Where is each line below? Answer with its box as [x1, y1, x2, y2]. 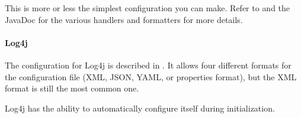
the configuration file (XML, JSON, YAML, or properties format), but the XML [5, 70, 297, 83]
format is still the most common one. [5, 82, 139, 94]
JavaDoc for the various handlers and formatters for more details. [5, 13, 243, 25]
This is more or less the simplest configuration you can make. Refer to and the [5, 2, 290, 14]
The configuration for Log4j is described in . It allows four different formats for [5, 58, 292, 71]
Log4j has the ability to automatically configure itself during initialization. [5, 101, 275, 114]
